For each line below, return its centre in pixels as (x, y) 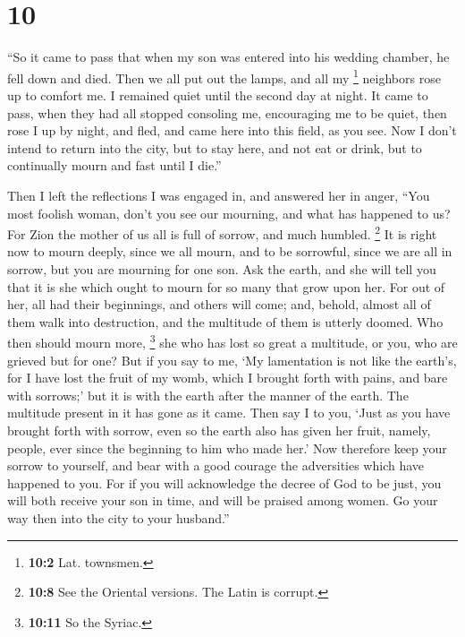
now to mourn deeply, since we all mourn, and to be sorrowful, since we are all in (230, 251)
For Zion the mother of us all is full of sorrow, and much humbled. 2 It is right (222, 232)
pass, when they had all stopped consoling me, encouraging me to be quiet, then (227, 112)
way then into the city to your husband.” (118, 517)
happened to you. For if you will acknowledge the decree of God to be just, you (224, 482)
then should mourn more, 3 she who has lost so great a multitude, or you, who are (232, 341)
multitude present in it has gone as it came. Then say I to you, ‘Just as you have (229, 413)
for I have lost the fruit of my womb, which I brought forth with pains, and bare (228, 378)
